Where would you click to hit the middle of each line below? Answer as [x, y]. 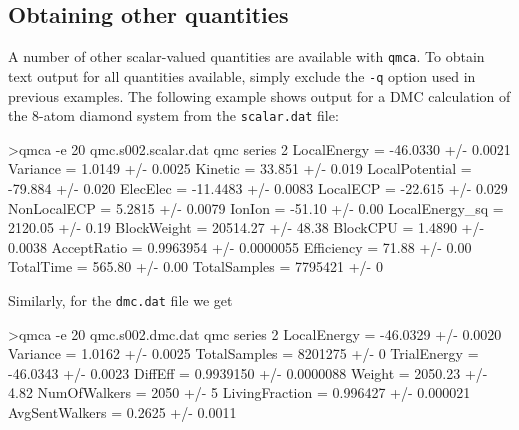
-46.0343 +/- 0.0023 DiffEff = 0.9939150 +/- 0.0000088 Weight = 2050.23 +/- [248, 372]
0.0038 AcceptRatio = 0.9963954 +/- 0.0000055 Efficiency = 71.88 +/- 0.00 [240, 246]
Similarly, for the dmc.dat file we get [120, 299]
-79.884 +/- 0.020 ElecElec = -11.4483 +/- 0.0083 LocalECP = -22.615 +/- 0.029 [258, 187]
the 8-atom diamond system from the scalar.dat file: [173, 115]
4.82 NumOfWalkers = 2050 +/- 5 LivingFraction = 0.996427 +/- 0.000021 [239, 392]
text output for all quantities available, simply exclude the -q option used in [242, 75]
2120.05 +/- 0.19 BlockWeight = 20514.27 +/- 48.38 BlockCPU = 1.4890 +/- [246, 227]
